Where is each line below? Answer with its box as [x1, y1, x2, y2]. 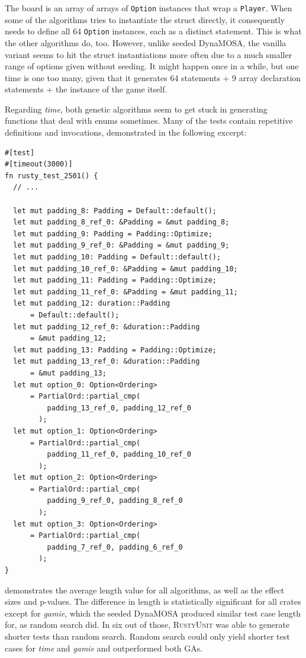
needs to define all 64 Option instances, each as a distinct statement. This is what [5, 25, 302, 37]
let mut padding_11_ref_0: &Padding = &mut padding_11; [13, 287, 238, 296]
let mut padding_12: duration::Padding [13, 299, 170, 308]
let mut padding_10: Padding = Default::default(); [13, 253, 221, 261]
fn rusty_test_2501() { [5, 171, 98, 180]
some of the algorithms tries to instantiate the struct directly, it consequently [5, 13, 285, 25]
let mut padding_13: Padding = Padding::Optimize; [13, 345, 217, 354]
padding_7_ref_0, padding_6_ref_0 [47, 543, 183, 551]
